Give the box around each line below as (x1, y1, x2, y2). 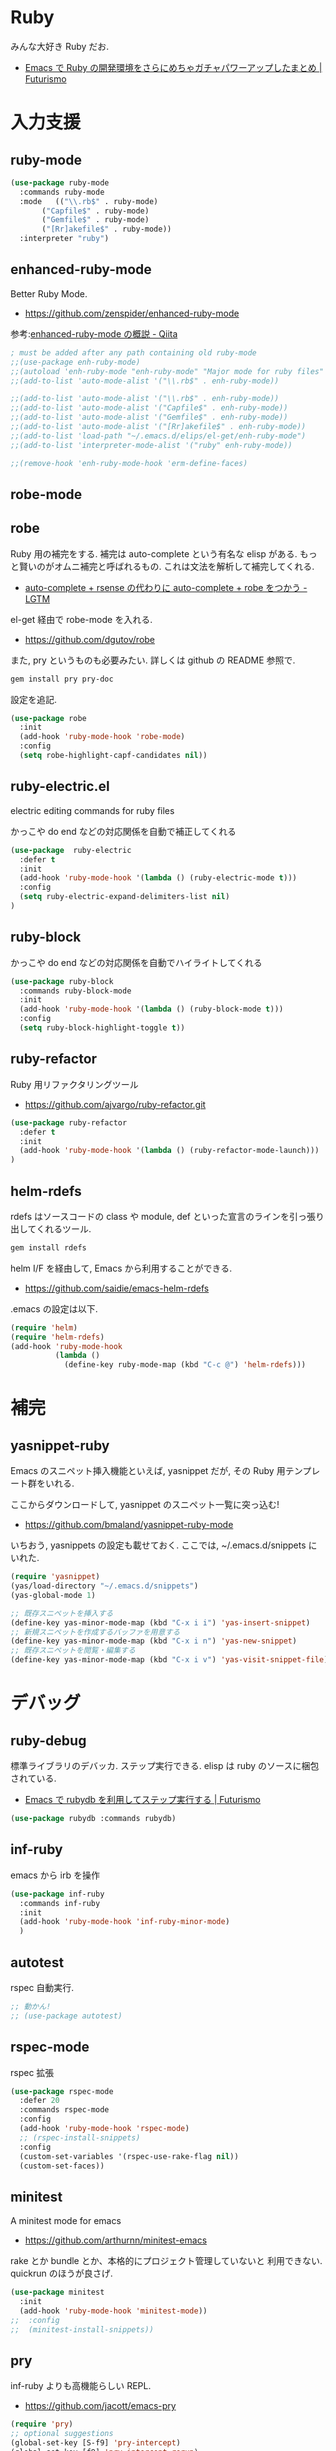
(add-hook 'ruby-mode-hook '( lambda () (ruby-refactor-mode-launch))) (19, 1146, 320, 1156)
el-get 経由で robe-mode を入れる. (10, 613, 153, 625)
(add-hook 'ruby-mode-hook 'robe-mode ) (19, 732, 186, 742)
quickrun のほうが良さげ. (10, 2267, 113, 2280)
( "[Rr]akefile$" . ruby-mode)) (41, 224, 172, 235)
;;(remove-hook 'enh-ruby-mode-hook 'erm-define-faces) (10, 458, 248, 468)
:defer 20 (19, 2096, 60, 2106)
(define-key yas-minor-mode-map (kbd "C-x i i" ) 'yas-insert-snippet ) (10, 1617, 311, 1628)
